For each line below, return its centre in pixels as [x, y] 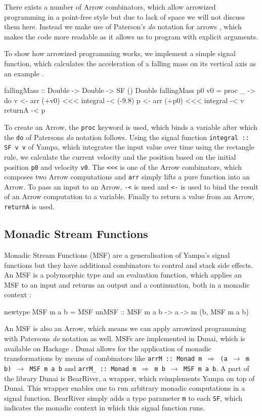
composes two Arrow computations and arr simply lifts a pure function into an [127, 177]
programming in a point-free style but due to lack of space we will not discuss [125, 16]
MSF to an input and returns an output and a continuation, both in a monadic [127, 284]
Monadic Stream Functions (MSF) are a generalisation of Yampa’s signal [117, 255]
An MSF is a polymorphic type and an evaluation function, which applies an [123, 275]
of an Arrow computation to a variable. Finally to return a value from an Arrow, [129, 196]
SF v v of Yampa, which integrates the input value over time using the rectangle [129, 147]
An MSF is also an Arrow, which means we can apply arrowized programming [125, 328]
